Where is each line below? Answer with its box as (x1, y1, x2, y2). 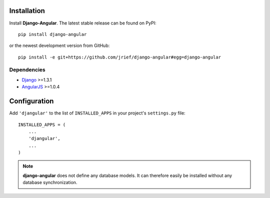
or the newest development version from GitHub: (9, 42, 110, 48)
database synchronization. (22, 179, 77, 185)
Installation (9, 6, 45, 15)
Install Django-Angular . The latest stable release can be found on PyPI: (9, 20, 156, 26)
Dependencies (9, 66, 46, 73)
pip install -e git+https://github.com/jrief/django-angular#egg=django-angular (18, 54, 221, 60)
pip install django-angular (18, 31, 87, 37)
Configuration (9, 97, 54, 105)
